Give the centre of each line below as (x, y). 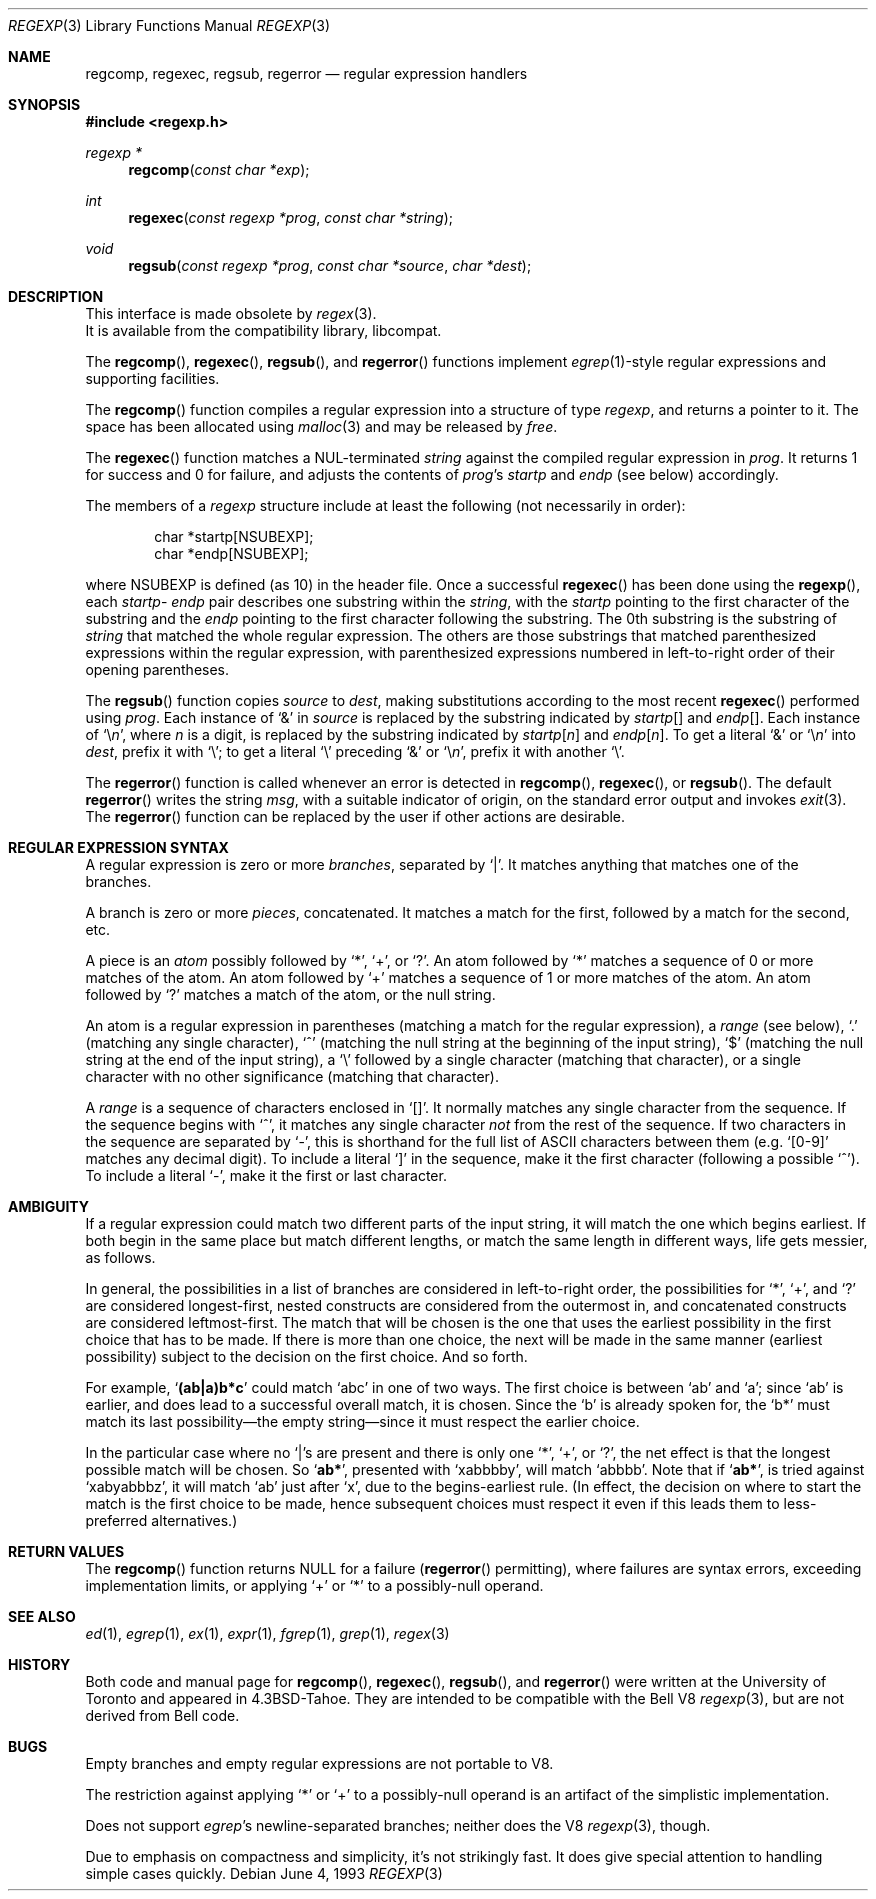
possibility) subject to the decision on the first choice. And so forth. (306, 1356)
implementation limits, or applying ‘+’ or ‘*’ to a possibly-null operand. (314, 1585)
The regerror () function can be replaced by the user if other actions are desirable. (355, 816)
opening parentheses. (157, 669)
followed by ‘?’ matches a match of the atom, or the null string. (290, 994)
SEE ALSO (42, 1616)
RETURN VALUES (66, 1551)
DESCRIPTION (56, 296)
